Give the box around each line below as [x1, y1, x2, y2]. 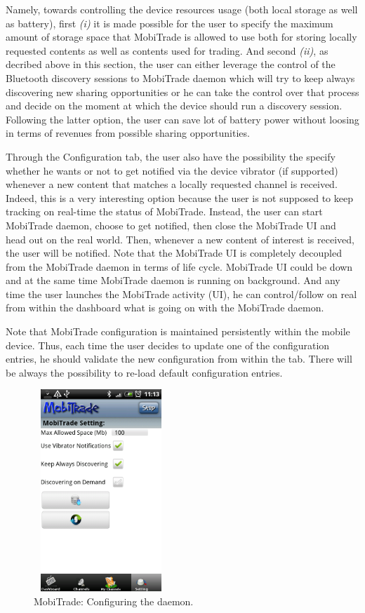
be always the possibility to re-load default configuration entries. [6, 365, 283, 379]
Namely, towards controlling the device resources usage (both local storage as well [6, 2, 358, 16]
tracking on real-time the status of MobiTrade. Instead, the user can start [6, 204, 323, 219]
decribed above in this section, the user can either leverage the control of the [6, 57, 336, 72]
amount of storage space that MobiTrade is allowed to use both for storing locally [6, 29, 357, 44]
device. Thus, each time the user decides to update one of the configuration [6, 337, 330, 352]
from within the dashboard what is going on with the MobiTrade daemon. [6, 300, 324, 315]
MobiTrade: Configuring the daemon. [34, 594, 194, 609]
